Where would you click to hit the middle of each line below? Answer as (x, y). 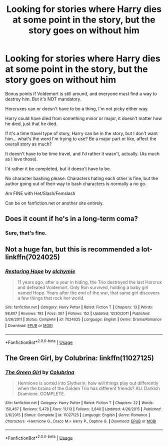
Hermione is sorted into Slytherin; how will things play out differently (88, 383)
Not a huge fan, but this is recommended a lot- (79, 249)
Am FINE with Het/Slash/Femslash (40, 193)
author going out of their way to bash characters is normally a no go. (76, 183)
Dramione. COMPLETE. (41, 393)
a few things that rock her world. (51, 298)
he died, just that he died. (31, 123)
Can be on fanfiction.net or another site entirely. (54, 203)
